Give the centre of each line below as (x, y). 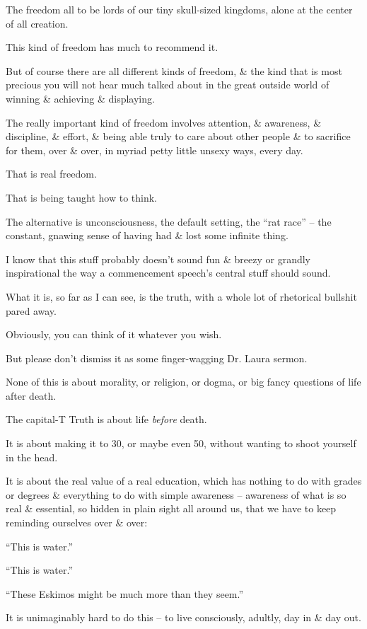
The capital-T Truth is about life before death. (106, 419)
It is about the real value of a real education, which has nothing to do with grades (184, 481)
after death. (31, 395)
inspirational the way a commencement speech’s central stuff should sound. (168, 273)
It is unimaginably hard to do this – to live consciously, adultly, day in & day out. (183, 617)
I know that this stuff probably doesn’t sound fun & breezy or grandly (158, 259)
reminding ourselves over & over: (77, 523)
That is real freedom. (51, 174)
